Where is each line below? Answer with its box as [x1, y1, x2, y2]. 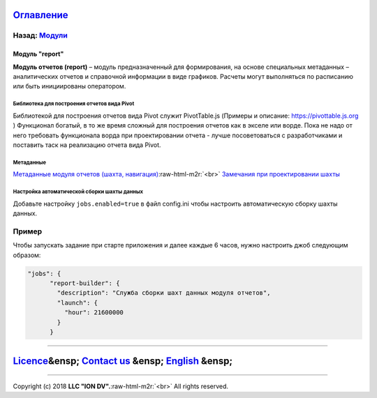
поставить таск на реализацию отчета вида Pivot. [13, 140, 161, 149]
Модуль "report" [13, 49, 64, 59]
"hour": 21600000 [64, 309, 124, 316]
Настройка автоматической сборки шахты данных [13, 188, 143, 195]
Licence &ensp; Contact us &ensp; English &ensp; [13, 355, 233, 367]
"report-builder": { [50, 279, 120, 287]
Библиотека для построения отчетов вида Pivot [13, 100, 135, 107]
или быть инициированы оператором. [13, 82, 126, 91]
